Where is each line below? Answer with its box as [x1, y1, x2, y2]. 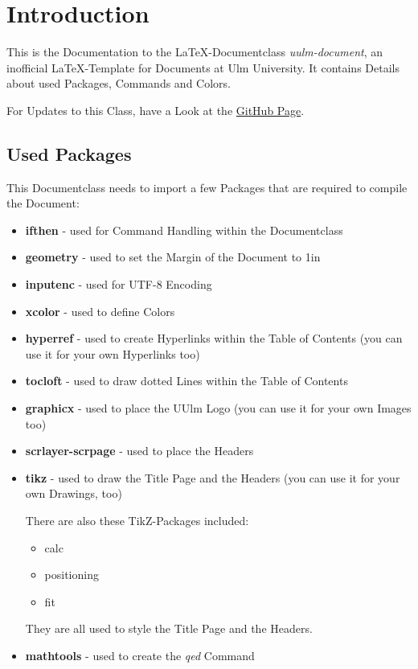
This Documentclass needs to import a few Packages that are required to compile [6, 179, 408, 195]
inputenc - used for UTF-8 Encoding [25, 276, 212, 293]
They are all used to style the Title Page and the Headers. [25, 620, 313, 637]
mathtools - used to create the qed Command [25, 646, 255, 663]
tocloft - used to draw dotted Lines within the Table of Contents [25, 372, 348, 389]
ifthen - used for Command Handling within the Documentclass [25, 221, 343, 238]
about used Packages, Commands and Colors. [6, 75, 231, 92]
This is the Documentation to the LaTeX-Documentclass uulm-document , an [6, 43, 383, 60]
